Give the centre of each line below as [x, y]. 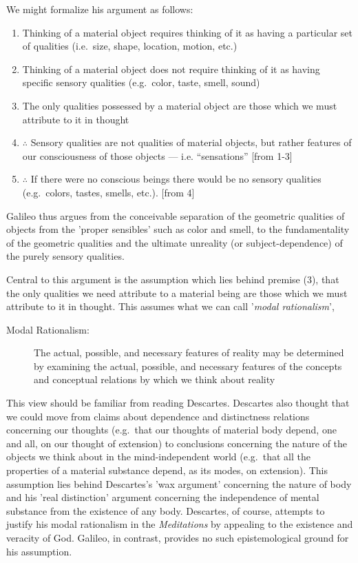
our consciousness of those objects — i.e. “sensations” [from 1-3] [157, 155]
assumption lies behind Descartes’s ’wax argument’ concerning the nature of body [179, 483]
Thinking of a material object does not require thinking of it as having [171, 69]
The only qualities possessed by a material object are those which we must [180, 105]
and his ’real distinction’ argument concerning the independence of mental [163, 497]
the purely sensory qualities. [65, 256]
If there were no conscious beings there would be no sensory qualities [176, 179]
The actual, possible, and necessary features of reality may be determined [189, 352]
